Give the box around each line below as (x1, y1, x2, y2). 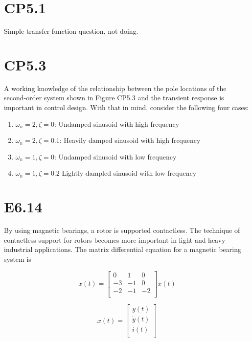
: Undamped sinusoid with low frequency (54, 151, 177, 161)
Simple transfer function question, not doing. (4, 26, 138, 36)
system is (4, 253, 31, 264)
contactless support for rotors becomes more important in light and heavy (4, 234, 226, 245)
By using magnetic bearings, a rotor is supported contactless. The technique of (4, 225, 240, 235)
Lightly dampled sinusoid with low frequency (62, 168, 197, 178)
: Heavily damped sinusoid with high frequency (59, 135, 201, 145)
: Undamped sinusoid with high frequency (54, 118, 180, 129)
